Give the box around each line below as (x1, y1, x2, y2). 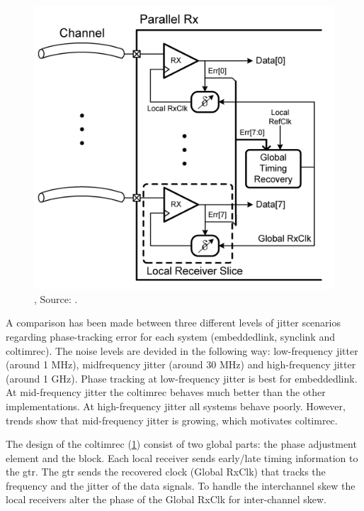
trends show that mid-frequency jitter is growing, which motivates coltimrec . (6, 412, 338, 427)
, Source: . (34, 291, 78, 306)
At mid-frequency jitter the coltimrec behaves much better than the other (6, 385, 326, 400)
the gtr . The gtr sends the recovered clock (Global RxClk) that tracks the (6, 464, 326, 479)
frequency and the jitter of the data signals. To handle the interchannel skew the (6, 478, 356, 493)
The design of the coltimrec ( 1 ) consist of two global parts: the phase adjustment (6, 436, 357, 451)
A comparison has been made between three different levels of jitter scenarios (6, 315, 341, 330)
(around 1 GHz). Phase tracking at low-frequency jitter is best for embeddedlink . (6, 370, 358, 385)
